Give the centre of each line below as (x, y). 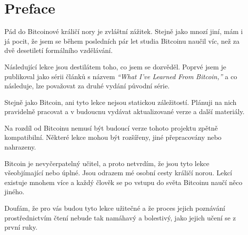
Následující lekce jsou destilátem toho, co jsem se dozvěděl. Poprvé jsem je (115, 66)
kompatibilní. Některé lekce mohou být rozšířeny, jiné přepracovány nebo (113, 137)
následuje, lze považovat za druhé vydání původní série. (87, 86)
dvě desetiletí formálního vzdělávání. (59, 50)
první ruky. (21, 227)
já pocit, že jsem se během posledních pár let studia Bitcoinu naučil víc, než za (122, 41)
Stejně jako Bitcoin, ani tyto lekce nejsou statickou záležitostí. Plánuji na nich (121, 102)
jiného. (14, 192)
